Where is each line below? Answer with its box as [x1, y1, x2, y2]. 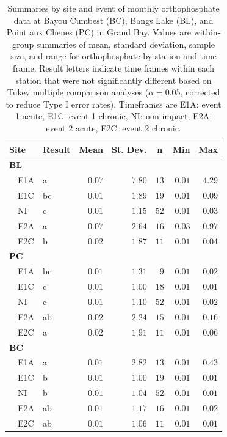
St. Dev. [112, 142, 147, 155]
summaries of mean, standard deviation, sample [36, 37, 215, 50]
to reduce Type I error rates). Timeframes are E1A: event [5, 97, 222, 110]
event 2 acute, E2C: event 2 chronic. [46, 121, 181, 134]
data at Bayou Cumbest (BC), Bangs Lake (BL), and [13, 13, 214, 26]
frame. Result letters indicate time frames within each [13, 61, 214, 74]
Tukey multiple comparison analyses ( [7, 86, 149, 98]
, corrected [180, 86, 220, 98]
